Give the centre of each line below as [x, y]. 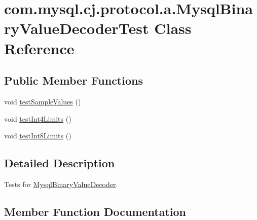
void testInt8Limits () [38, 136]
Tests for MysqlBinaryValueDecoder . [61, 184]
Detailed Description [60, 163]
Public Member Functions [74, 80]
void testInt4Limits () [38, 118]
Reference [39, 48]
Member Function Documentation [95, 211]
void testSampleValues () [43, 101]
